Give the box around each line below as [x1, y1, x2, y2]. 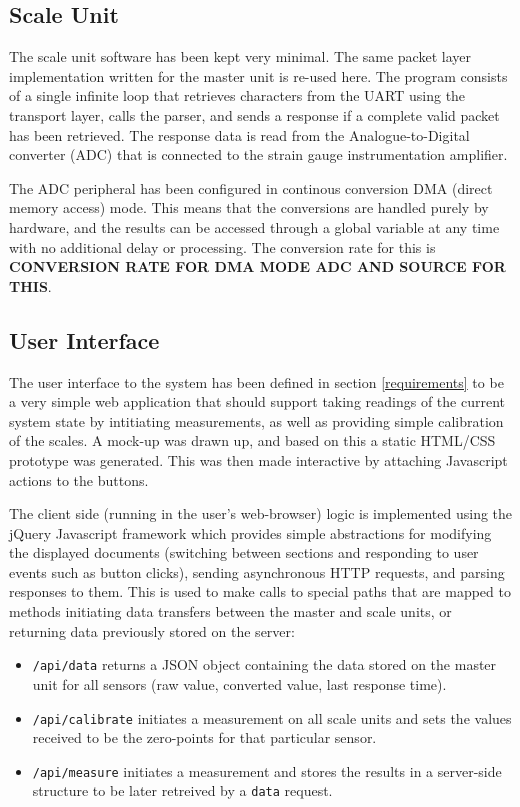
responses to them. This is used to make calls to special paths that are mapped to [9, 581, 511, 602]
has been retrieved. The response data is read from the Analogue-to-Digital [9, 124, 470, 145]
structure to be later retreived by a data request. [32, 780, 333, 801]
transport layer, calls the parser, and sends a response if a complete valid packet [9, 104, 500, 125]
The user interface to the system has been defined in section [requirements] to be [9, 371, 504, 392]
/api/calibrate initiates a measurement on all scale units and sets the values [32, 707, 512, 728]
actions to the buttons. [9, 469, 149, 490]
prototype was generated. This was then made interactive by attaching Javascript [9, 449, 508, 470]
